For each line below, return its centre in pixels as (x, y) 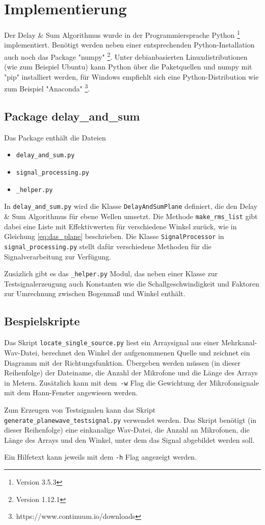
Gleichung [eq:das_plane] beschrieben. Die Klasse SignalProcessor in (114, 236)
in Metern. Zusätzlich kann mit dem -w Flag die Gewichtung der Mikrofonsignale (131, 382)
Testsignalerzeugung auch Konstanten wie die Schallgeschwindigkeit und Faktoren (132, 283)
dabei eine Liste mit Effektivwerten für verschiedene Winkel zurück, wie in (121, 226)
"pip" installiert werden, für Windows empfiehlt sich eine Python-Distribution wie (131, 76)
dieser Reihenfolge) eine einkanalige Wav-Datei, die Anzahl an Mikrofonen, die (127, 430)
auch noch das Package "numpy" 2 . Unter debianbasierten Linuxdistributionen (126, 56)
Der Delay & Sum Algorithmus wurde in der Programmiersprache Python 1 (122, 34)
